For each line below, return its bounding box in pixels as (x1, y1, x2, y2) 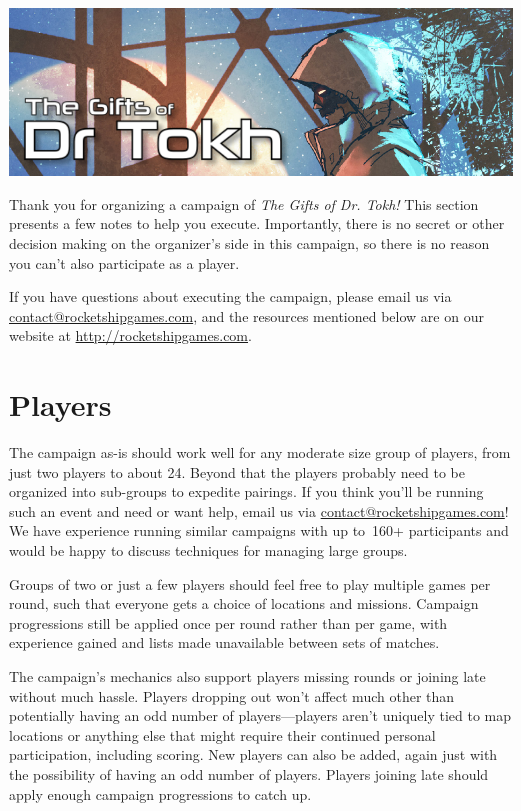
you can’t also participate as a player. (9, 252, 240, 273)
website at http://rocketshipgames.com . (9, 325, 252, 346)
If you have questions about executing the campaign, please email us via (9, 286, 452, 307)
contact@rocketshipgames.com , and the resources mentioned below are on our (9, 305, 484, 326)
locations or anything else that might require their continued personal (9, 724, 436, 745)
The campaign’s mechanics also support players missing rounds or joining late (9, 665, 486, 686)
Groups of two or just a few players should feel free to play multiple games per (9, 573, 491, 594)
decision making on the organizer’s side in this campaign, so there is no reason (9, 232, 490, 253)
